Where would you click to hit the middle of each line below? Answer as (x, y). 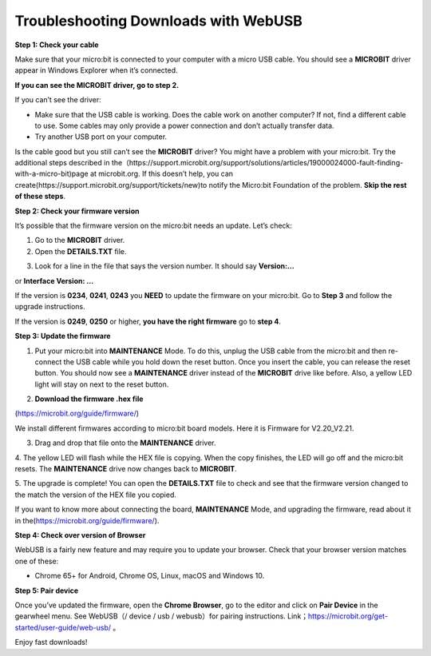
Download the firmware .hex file (89, 399)
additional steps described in (62, 163)
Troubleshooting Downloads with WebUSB (159, 21)
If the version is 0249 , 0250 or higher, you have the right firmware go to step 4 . (148, 321)
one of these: (37, 561)
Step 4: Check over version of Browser (80, 535)
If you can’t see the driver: (58, 100)
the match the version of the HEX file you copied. (96, 495)
